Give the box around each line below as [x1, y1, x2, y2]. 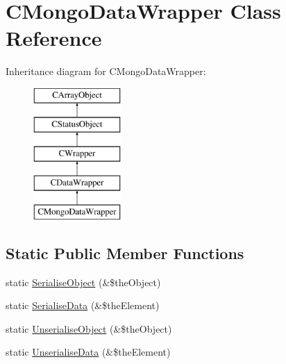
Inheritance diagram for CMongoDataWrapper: [6, 64, 206, 78]
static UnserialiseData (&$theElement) [6, 345, 171, 359]
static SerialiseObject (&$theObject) [6, 274, 161, 289]
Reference [6, 24, 102, 52]
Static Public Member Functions [6, 242, 244, 263]
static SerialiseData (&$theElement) [6, 298, 160, 313]
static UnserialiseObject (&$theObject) [6, 321, 172, 336]
